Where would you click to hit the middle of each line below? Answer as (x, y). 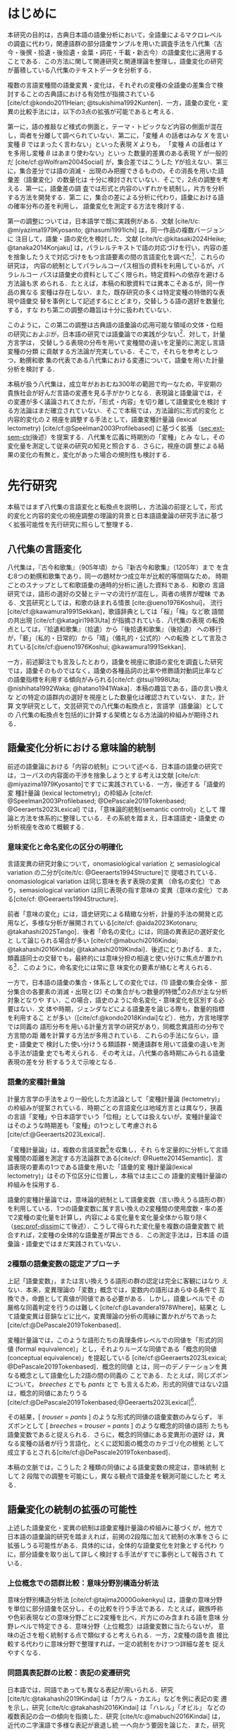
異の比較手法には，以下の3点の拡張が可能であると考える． (93, 111)
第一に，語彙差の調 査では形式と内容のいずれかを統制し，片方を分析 (125, 188)
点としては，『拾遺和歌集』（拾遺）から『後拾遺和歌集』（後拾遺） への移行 (114, 629)
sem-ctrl (20, 437)
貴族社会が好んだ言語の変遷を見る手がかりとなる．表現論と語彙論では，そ (115, 393)
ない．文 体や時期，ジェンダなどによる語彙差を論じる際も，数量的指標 (122, 1009)
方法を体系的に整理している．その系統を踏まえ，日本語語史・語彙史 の (122, 818)
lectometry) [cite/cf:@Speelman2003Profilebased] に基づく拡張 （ (104, 428)
